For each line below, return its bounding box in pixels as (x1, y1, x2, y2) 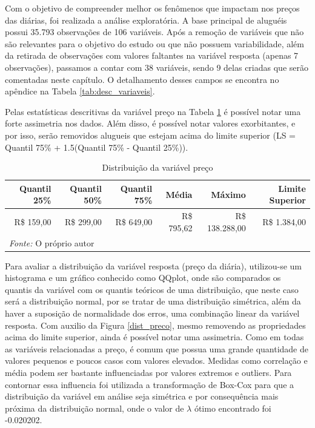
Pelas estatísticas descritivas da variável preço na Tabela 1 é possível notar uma (5, 105, 301, 117)
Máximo (211, 188, 246, 200)
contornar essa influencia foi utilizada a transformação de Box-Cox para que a (5, 378, 294, 390)
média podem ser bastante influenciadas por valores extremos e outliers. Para (5, 366, 292, 379)
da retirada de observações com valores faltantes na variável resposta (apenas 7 (5, 49, 299, 62)
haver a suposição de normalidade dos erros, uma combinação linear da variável (5, 307, 300, 320)
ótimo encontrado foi (194, 401, 271, 414)
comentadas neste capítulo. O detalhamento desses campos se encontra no (5, 73, 279, 85)
